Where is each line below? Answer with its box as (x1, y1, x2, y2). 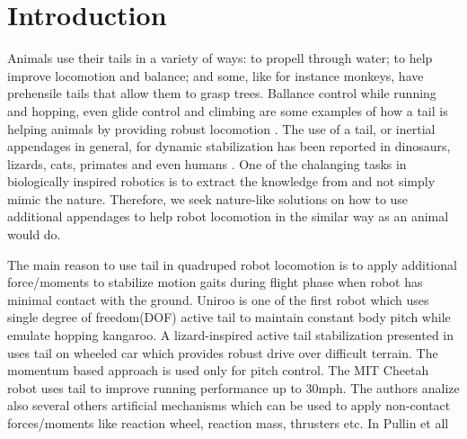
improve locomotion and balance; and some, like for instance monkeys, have (7, 66, 424, 85)
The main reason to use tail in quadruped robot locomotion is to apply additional (7, 255, 457, 273)
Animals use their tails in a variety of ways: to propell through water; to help (7, 49, 433, 67)
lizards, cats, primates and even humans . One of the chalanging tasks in (7, 154, 407, 173)
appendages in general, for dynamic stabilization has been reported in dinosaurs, (7, 137, 451, 156)
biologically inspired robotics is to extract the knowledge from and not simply (7, 172, 436, 191)
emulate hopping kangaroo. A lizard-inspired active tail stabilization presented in (7, 326, 454, 345)
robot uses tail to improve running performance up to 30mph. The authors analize (7, 378, 460, 397)
